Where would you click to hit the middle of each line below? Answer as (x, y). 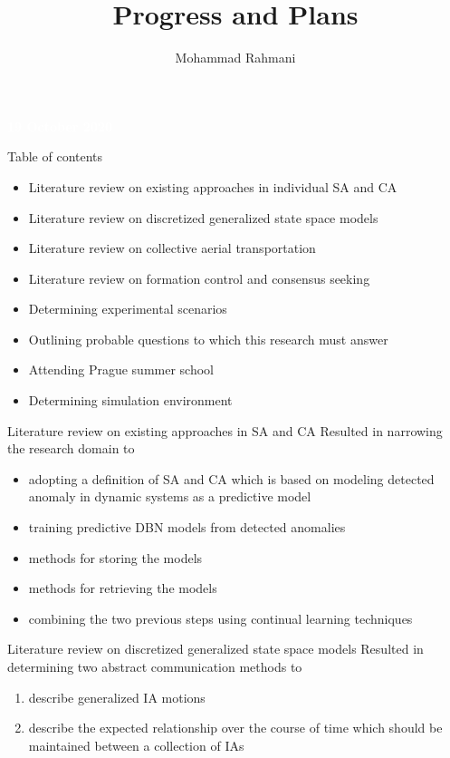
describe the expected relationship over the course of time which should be (235, 728)
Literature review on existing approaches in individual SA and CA (213, 186)
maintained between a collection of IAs (136, 745)
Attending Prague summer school (121, 369)
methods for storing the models (115, 557)
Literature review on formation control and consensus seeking (199, 278)
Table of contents (55, 156)
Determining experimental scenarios (128, 309)
